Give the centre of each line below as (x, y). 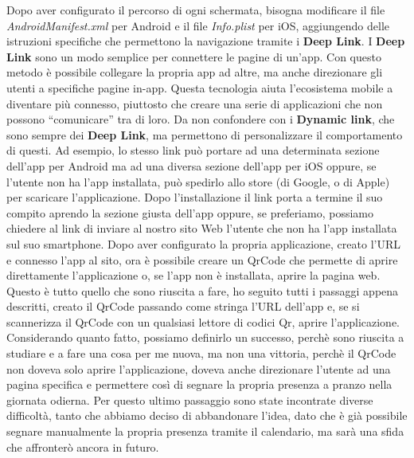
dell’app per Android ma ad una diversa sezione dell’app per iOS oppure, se (191, 165)
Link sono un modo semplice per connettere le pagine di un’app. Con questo (194, 56)
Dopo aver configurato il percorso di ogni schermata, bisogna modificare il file (196, 10)
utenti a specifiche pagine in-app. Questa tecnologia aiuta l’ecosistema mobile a (200, 87)
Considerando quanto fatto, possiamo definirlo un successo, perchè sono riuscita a (205, 337)
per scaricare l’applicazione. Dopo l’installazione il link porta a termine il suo (195, 197)
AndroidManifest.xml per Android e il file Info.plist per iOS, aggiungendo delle (198, 25)
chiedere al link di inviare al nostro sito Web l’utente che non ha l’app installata (202, 228)
